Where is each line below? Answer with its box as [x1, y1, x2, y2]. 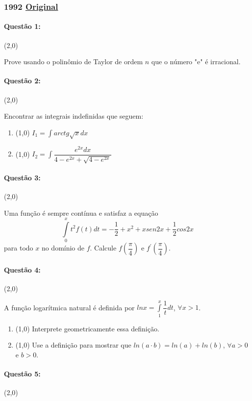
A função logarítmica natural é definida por [4, 302, 135, 312]
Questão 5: [4, 369, 41, 379]
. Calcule [90, 243, 117, 253]
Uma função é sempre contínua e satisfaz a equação [4, 207, 158, 218]
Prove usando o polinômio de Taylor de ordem [4, 56, 143, 67]
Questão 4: [4, 264, 41, 275]
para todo [4, 243, 33, 253]
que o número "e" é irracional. [151, 56, 241, 67]
